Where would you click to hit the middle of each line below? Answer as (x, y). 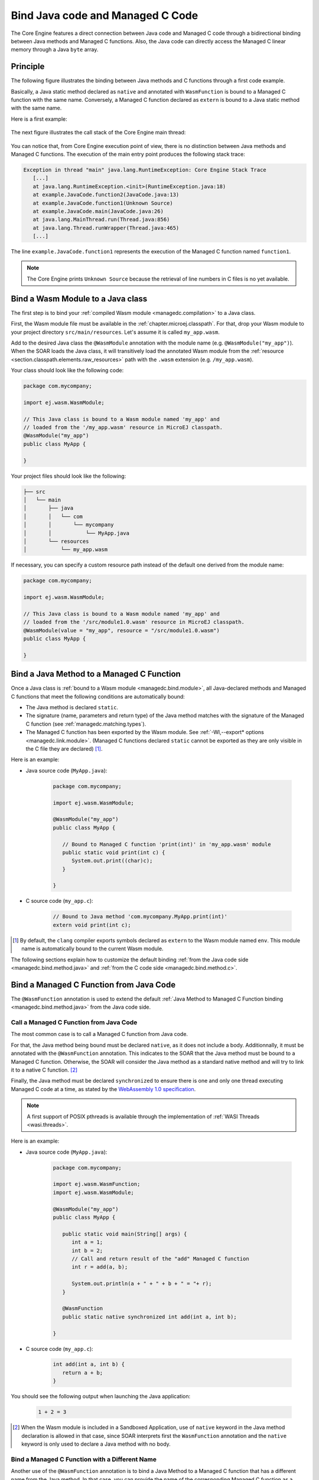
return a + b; (83, 1373)
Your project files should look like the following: (69, 476)
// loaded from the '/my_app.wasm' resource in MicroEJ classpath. (123, 427)
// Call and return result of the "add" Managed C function (160, 1259)
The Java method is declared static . (72, 707)
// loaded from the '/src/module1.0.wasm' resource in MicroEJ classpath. (134, 622)
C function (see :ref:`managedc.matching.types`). (86, 724)
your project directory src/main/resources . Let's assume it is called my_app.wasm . (115, 332)
